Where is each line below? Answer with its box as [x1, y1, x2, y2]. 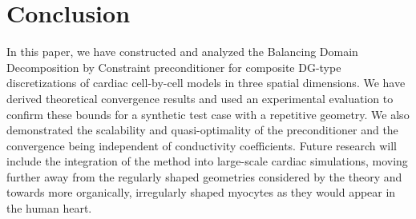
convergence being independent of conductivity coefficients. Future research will [6, 137, 398, 153]
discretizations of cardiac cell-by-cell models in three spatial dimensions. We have [6, 74, 406, 91]
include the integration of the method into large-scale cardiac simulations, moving [6, 153, 408, 169]
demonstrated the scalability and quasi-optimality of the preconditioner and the [6, 121, 398, 138]
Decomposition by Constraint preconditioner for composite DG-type [6, 58, 341, 75]
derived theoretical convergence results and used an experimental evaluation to [6, 90, 394, 106]
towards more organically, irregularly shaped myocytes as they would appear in [6, 184, 396, 201]
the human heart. [6, 200, 92, 217]
